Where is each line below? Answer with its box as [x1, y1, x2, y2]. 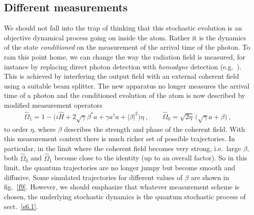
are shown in [190, 172, 229, 182]
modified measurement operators [4, 99, 102, 110]
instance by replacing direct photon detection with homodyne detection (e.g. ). [4, 61, 242, 71]
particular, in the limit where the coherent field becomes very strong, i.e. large [4, 143, 241, 153]
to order [4, 123, 29, 134]
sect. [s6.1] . [4, 201, 38, 211]
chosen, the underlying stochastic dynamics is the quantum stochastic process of [4, 191, 246, 201]
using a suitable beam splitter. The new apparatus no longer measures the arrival [4, 80, 250, 91]
